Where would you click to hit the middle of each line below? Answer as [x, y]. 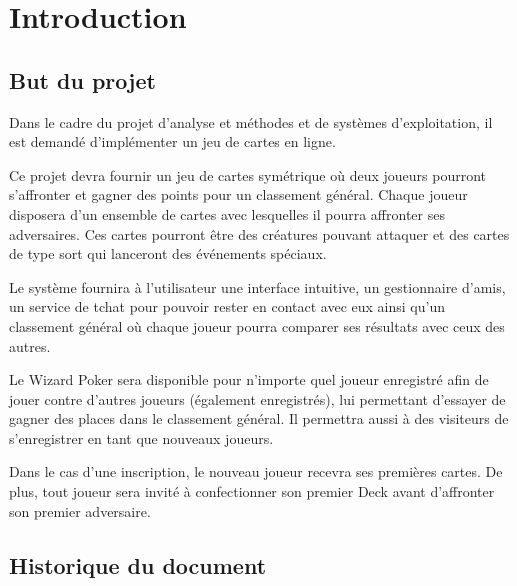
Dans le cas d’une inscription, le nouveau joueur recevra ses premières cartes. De [256, 471]
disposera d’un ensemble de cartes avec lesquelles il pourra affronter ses [227, 213]
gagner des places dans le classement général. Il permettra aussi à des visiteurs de [259, 418]
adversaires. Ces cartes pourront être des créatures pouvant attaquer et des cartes [259, 233]
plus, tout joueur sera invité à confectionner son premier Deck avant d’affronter [252, 491]
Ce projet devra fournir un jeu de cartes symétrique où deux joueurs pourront [248, 174]
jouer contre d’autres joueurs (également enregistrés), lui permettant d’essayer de [257, 398]
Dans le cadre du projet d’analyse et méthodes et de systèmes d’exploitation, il [251, 121]
